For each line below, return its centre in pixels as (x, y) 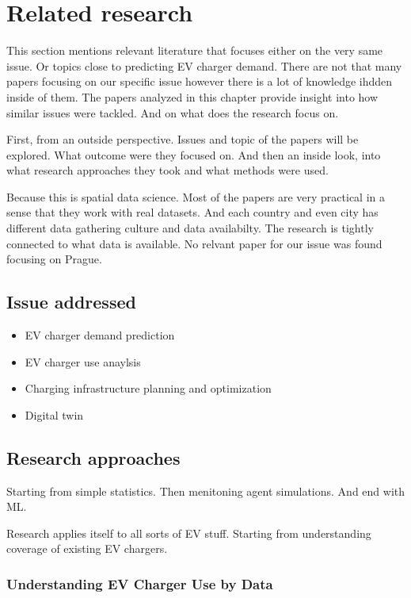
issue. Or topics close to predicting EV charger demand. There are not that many (204, 65)
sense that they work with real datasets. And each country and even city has (192, 212)
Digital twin (54, 414)
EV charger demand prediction (100, 335)
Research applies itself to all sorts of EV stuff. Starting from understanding (189, 533)
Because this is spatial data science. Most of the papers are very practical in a (196, 196)
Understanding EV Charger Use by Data (140, 583)
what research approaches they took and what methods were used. (167, 170)
